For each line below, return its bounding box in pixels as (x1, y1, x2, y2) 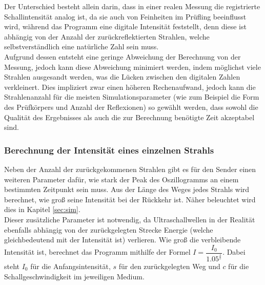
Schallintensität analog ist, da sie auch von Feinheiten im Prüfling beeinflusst (4, 11, 247, 22)
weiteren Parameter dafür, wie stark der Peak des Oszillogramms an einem (4, 174, 239, 184)
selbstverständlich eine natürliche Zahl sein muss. (4, 41, 159, 52)
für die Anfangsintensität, (30, 260, 111, 271)
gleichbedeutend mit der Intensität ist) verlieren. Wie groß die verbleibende (4, 234, 241, 245)
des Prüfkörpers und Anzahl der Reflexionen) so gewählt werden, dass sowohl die (4, 101, 258, 112)
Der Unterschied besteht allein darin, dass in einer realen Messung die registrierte (4, 1, 260, 11)
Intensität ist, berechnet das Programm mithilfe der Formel (4, 246, 191, 257)
